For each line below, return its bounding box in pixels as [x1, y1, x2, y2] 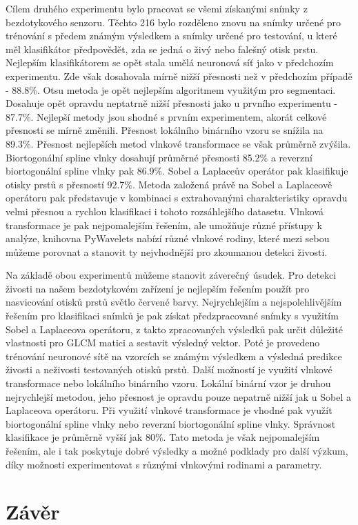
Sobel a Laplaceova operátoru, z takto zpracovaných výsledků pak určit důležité [6, 321, 343, 336]
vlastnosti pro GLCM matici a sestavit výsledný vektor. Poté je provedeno [6, 335, 320, 350]
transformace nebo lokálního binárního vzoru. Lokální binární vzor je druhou [6, 376, 331, 390]
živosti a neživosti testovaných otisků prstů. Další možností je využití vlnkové [6, 362, 332, 377]
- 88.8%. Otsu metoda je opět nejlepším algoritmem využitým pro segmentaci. [6, 82, 336, 97]
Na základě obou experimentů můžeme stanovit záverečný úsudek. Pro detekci [6, 268, 337, 282]
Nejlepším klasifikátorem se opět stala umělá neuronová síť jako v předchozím [6, 55, 334, 70]
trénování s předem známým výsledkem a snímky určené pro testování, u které [6, 28, 337, 43]
